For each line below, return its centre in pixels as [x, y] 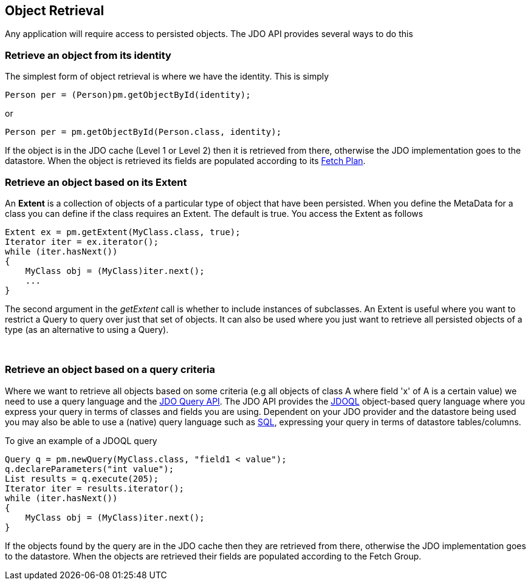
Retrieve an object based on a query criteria [110, 370]
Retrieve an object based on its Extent [96, 182]
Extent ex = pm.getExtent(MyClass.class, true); [123, 232]
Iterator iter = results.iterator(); [95, 488]
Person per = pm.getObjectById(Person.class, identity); [143, 132]
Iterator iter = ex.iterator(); [82, 241]
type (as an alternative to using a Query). [87, 329]
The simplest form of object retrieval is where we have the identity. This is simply [167, 77]
